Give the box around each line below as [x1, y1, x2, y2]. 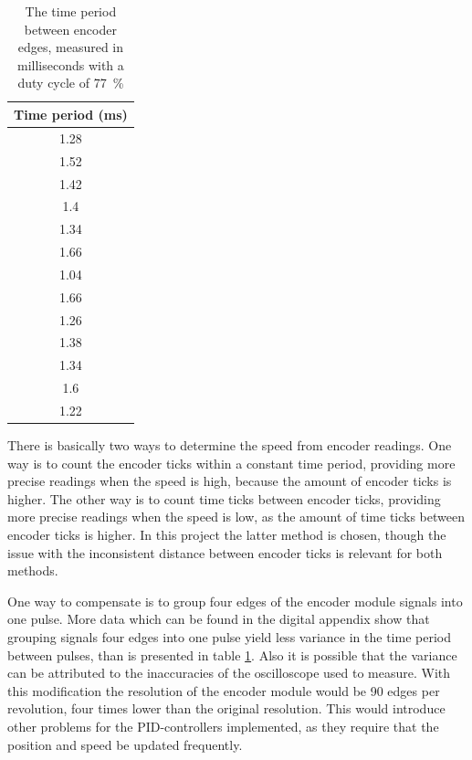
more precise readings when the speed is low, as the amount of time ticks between [7, 507, 465, 526]
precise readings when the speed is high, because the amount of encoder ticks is [7, 471, 452, 491]
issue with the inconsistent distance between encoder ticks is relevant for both [7, 543, 443, 562]
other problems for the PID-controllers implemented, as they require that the [7, 716, 439, 735]
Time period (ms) [14, 104, 128, 123]
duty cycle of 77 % [17, 73, 124, 92]
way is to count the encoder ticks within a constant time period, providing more [7, 453, 456, 472]
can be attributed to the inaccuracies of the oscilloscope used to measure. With [7, 663, 451, 682]
